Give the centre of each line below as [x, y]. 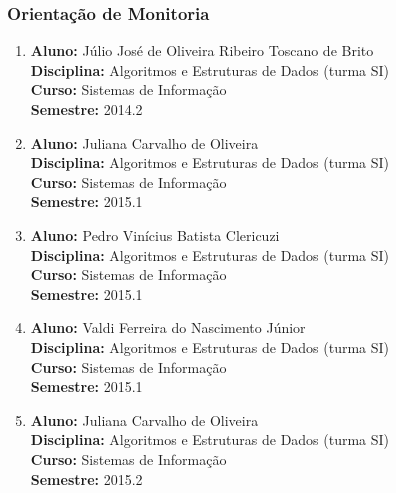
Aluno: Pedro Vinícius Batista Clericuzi [155, 234]
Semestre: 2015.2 [86, 478]
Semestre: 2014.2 [86, 109]
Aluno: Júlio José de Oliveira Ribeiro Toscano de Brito [202, 50]
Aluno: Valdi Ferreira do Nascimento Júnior [168, 327]
